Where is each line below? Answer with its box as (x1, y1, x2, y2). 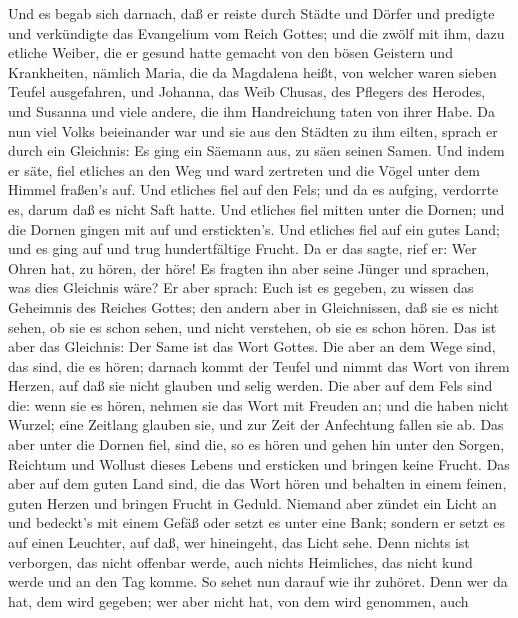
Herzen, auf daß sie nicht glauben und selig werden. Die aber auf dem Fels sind (8, 375, 493, 396)
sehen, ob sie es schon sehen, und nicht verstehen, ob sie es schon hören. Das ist (8, 316, 497, 337)
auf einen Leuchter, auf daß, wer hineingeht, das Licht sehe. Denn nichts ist (8, 532, 470, 553)
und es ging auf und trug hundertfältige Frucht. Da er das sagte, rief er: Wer (8, 238, 477, 259)
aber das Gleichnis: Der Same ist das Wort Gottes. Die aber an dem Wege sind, (8, 336, 496, 357)
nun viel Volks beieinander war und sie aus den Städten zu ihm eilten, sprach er (8, 120, 498, 141)
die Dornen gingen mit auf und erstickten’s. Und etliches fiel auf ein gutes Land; (8, 218, 500, 239)
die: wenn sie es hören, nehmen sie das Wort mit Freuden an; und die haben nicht (8, 394, 509, 415)
